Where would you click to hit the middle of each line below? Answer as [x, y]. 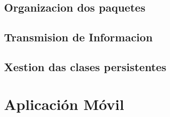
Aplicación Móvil [64, 104]
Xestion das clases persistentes [85, 66]
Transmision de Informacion [78, 37]
